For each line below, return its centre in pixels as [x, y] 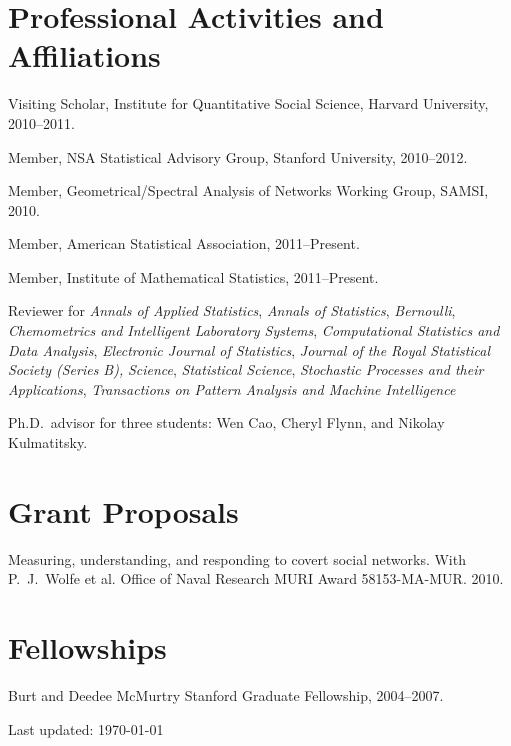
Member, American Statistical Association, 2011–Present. [184, 243]
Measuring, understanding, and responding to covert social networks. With [237, 558]
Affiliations [84, 55]
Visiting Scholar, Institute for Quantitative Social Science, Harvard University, [248, 103]
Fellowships [87, 647]
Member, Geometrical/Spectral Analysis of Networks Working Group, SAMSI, [248, 190]
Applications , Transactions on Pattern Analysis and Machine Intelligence [232, 388]
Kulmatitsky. [48, 442]
